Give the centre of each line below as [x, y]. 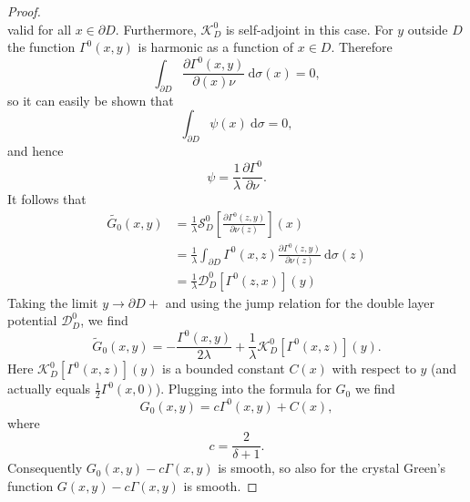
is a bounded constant [224, 369]
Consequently [45, 468]
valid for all [40, 29]
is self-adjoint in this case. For [309, 29]
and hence [36, 150]
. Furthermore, [156, 29]
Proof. [24, 11]
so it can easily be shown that [91, 100]
